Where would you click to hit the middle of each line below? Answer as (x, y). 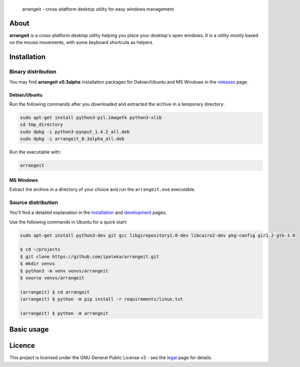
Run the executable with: (35, 152)
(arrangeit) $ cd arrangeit (55, 292)
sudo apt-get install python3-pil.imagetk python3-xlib (91, 117)
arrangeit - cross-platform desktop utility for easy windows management (98, 9)
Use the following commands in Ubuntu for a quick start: (68, 222)
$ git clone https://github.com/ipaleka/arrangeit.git (89, 256)
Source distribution (34, 202)
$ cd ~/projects (40, 249)
